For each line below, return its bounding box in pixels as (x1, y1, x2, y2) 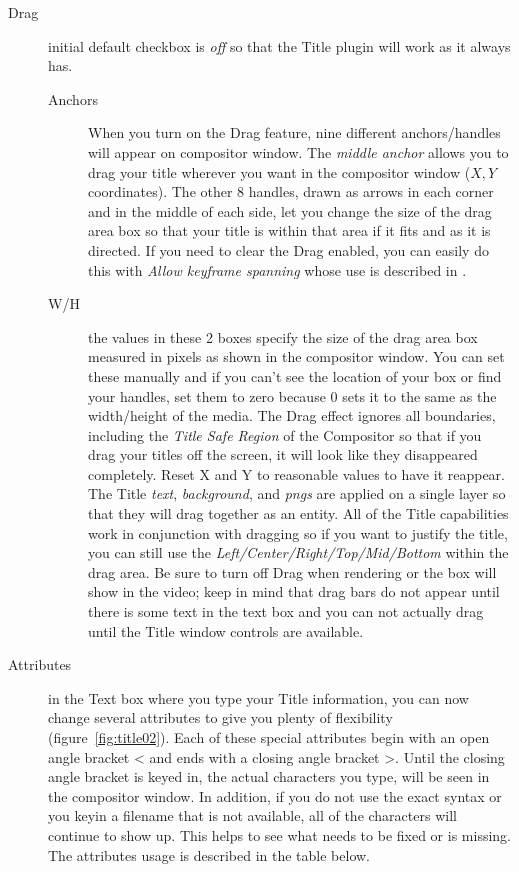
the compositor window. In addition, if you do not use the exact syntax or (48, 785, 502, 806)
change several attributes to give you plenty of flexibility (48, 707, 393, 728)
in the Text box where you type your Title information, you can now (48, 687, 469, 708)
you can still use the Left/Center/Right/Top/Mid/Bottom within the (88, 542, 509, 563)
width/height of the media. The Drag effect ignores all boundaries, (88, 405, 496, 426)
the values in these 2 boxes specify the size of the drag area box (88, 326, 478, 347)
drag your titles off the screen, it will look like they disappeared (88, 444, 478, 465)
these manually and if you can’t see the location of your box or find (88, 365, 502, 386)
